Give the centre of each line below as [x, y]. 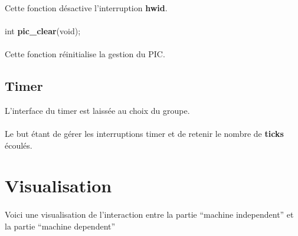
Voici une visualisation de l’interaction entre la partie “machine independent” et [149, 214]
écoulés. [19, 145]
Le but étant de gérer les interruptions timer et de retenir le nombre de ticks [144, 133]
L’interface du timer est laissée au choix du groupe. [97, 110]
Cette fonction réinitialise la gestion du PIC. [85, 53]
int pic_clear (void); [43, 30]
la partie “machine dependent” [60, 226]
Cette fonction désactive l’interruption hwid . [86, 7]
